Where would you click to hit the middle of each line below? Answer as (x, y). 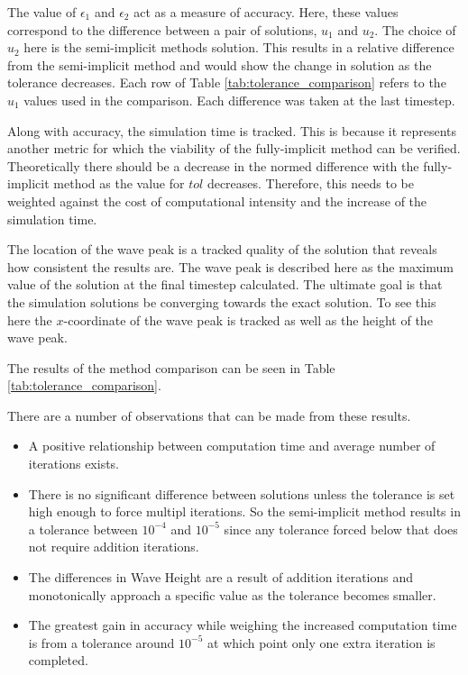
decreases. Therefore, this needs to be (310, 183)
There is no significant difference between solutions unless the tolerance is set (242, 493)
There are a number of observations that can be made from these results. (209, 415)
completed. (58, 660)
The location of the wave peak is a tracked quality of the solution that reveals (222, 249)
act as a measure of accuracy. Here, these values (266, 12)
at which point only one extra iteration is (321, 642)
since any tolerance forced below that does (341, 529)
